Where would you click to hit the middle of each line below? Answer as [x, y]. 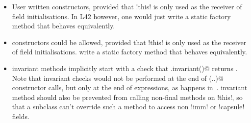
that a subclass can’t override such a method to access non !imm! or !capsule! [128, 107]
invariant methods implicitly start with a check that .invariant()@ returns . [125, 68]
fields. [21, 116]
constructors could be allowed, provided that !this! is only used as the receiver [129, 42]
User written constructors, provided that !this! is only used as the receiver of [127, 6]
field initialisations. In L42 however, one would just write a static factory [121, 16]
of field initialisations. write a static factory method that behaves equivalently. [129, 52]
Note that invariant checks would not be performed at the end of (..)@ [118, 78]
